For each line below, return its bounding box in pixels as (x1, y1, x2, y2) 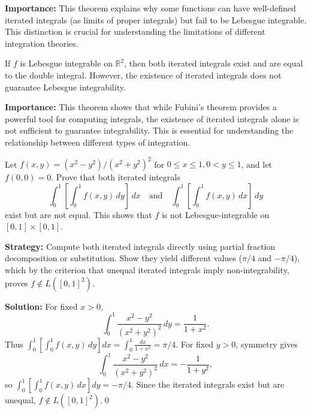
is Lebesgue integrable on (20, 57, 113, 69)
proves (5, 276, 28, 289)
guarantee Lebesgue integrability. (5, 80, 126, 93)
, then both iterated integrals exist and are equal (124, 57, 303, 69)
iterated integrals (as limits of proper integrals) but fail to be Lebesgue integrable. (5, 13, 307, 26)
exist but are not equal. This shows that (5, 208, 152, 220)
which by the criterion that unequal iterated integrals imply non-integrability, (5, 264, 289, 276)
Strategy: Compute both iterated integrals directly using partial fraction (5, 240, 276, 252)
